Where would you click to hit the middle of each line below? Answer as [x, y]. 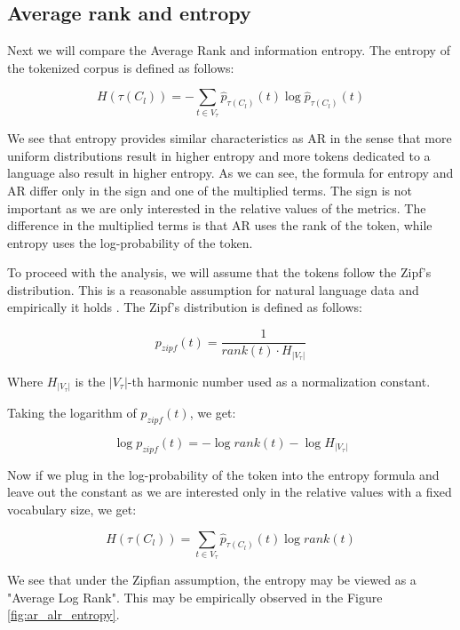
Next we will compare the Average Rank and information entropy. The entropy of [229, 50]
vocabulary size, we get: [72, 509]
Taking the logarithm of [72, 413]
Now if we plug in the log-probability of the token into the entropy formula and [223, 474]
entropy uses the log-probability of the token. [130, 242]
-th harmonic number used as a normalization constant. [279, 381]
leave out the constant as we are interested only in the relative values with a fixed [230, 492]
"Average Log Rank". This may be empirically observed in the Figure [195, 597]
